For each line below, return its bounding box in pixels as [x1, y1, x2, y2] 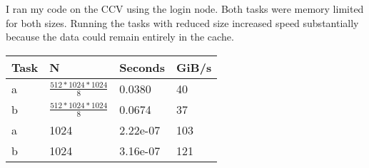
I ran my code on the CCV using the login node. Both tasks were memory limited [6, 1, 364, 16]
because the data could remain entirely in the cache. [6, 29, 234, 44]
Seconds [119, 58, 166, 75]
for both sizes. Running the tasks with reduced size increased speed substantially [6, 15, 359, 30]
